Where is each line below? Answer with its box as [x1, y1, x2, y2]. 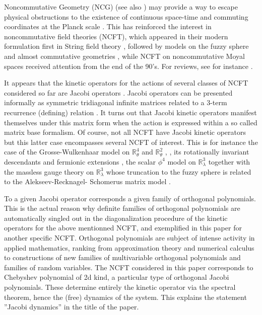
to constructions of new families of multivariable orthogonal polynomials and [4, 252, 241, 263]
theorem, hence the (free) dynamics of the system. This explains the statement [4, 291, 247, 302]
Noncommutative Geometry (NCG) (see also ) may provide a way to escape [4, 2, 238, 12]
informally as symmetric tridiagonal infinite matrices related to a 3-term [4, 97, 227, 108]
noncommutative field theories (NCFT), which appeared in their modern [4, 31, 228, 41]
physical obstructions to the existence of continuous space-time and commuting [4, 11, 248, 22]
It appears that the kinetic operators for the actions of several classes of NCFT [4, 77, 248, 88]
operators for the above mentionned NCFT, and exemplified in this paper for [4, 222, 242, 233]
